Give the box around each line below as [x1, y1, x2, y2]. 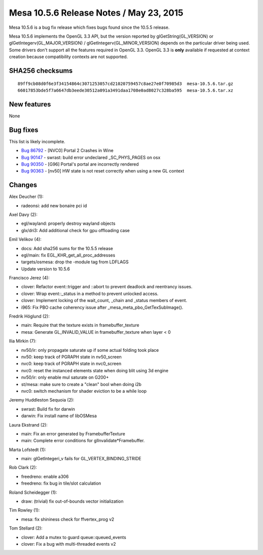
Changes [9, 181, 38, 189]
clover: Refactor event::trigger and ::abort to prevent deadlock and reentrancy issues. [21, 284, 192, 290]
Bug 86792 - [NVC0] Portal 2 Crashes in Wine [21, 148, 114, 153]
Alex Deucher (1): [9, 193, 44, 200]
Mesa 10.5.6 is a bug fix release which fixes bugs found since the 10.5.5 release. [9, 24, 170, 30]
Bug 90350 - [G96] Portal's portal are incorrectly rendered [21, 161, 139, 167]
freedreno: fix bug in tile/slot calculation [21, 480, 101, 486]
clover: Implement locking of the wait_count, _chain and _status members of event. [21, 298, 188, 303]
